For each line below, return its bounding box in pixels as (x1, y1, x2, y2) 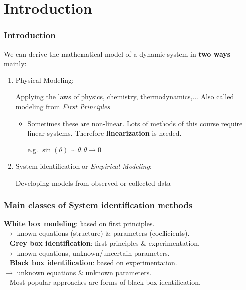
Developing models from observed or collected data (15, 177, 171, 188)
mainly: (4, 58, 27, 69)
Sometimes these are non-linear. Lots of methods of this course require (27, 118, 243, 128)
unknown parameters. (85, 267, 152, 277)
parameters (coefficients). (113, 228, 190, 238)
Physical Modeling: (15, 74, 74, 85)
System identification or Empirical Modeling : (15, 161, 152, 171)
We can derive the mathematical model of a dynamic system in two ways (4, 48, 231, 59)
